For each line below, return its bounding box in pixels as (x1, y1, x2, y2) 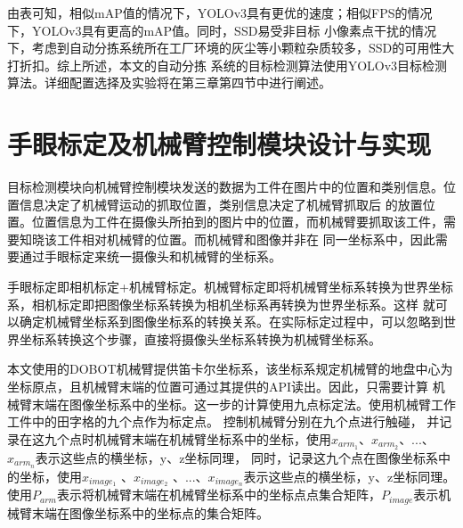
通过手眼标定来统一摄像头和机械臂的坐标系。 (19, 247, 281, 266)
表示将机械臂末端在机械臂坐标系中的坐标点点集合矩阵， (57, 485, 381, 504)
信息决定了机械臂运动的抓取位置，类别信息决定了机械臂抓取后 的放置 (19, 194, 423, 213)
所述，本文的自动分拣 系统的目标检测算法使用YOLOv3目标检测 (81, 55, 448, 74)
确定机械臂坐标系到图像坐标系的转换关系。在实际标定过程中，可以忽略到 (19, 312, 443, 331)
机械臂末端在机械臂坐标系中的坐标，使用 (93, 429, 331, 448)
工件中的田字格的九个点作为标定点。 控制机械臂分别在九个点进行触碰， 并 (7, 412, 440, 431)
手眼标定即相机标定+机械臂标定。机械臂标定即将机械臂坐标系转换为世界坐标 (7, 277, 453, 296)
